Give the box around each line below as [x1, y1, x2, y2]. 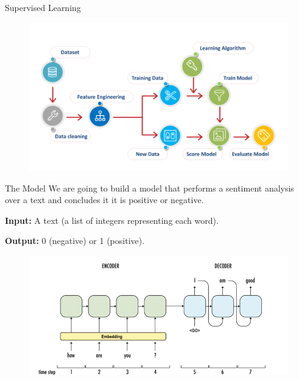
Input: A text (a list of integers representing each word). [5, 213, 219, 226]
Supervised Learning [5, 1, 81, 13]
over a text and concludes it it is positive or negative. [5, 193, 204, 206]
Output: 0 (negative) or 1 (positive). [5, 234, 145, 247]
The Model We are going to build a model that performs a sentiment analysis [5, 181, 294, 194]
